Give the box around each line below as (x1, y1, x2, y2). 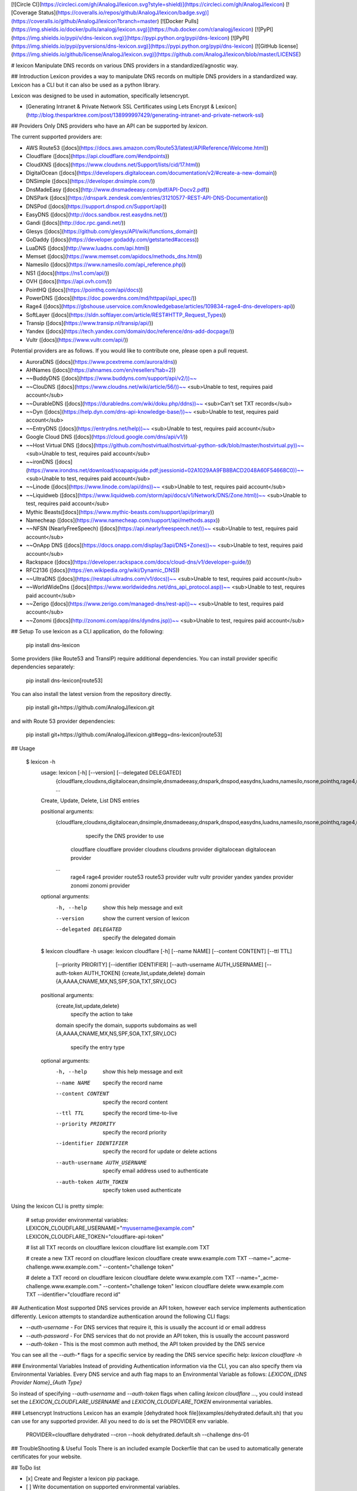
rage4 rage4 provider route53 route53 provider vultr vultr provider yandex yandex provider (70, 874, 294, 881)
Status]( (38, 9, 58, 16)
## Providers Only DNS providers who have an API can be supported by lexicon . (11, 122, 208, 129)
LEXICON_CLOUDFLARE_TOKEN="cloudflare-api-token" (26, 1233, 164, 1240)
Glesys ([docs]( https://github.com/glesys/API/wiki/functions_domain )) (26, 227, 198, 235)
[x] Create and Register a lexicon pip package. (26, 1475, 140, 1482)
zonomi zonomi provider (70, 881, 130, 889)
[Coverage (11, 9, 37, 16)
